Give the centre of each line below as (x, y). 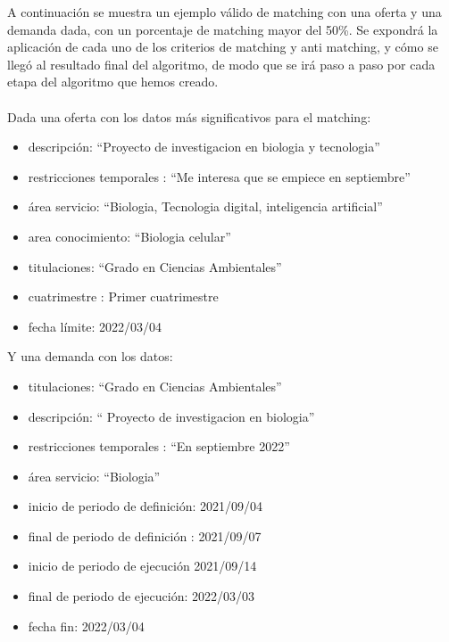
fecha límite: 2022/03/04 (95, 326)
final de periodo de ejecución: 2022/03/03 (141, 596)
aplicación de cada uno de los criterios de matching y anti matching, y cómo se (223, 47)
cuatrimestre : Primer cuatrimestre (123, 296)
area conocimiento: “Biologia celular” (129, 236)
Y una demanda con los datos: (90, 356)
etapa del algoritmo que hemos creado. (113, 82)
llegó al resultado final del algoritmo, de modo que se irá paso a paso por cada (221, 64)
